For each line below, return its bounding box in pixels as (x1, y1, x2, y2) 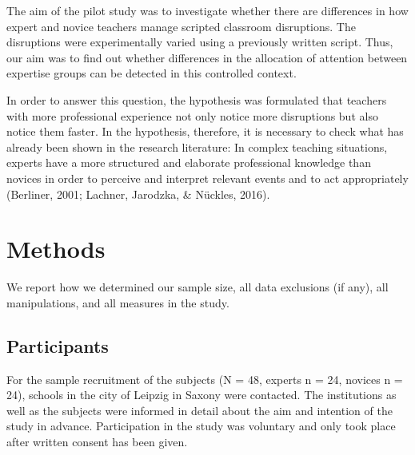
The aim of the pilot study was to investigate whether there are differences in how (6, 2, 409, 18)
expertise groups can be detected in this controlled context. (6, 65, 297, 81)
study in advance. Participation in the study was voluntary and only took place (6, 417, 396, 434)
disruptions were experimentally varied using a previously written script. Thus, (6, 34, 393, 50)
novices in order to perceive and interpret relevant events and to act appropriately (6, 169, 409, 186)
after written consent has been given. (6, 433, 188, 450)
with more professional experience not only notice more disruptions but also (6, 107, 378, 124)
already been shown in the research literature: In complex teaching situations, (6, 138, 388, 155)
